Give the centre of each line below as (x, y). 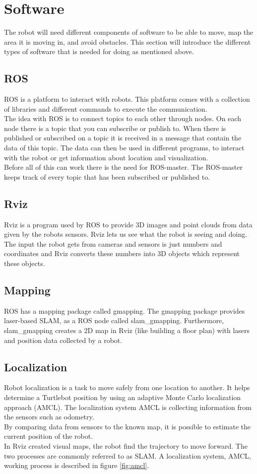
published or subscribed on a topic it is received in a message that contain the (123, 138)
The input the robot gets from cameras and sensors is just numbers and (113, 243)
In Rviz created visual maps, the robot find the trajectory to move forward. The (126, 445)
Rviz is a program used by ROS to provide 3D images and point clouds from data (128, 224)
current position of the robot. (49, 436)
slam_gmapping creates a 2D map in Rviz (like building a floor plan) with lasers (127, 330)
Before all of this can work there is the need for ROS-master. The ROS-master (123, 167)
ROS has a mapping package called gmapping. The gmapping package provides (125, 310)
